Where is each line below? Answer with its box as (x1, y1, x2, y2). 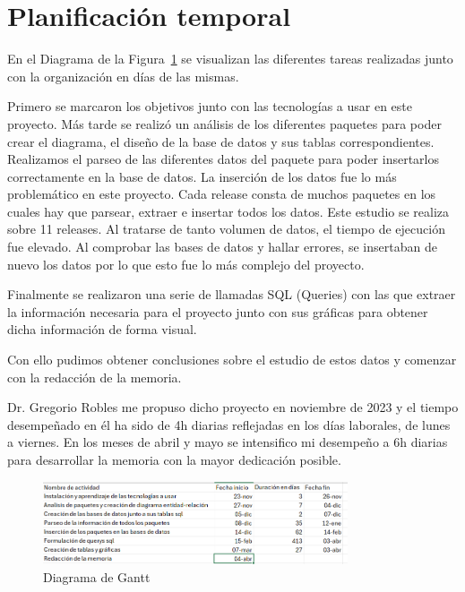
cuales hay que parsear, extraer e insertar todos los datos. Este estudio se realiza (7, 202, 450, 220)
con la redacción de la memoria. (7, 367, 182, 386)
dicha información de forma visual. (7, 320, 197, 339)
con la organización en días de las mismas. (7, 66, 239, 85)
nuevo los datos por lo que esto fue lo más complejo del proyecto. (7, 254, 365, 273)
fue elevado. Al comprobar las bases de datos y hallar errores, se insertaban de (7, 237, 437, 256)
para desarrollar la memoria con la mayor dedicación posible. (7, 450, 341, 468)
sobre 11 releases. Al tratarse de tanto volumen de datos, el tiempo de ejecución (7, 219, 445, 238)
